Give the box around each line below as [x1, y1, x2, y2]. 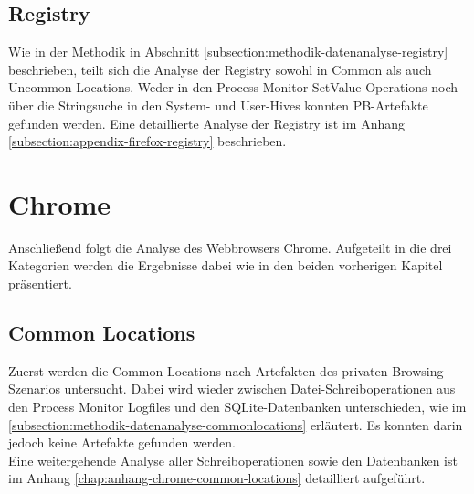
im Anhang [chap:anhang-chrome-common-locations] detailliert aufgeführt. [8, 468, 426, 488]
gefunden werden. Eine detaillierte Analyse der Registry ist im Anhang [8, 113, 406, 132]
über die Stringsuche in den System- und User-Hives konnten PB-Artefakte [8, 95, 428, 114]
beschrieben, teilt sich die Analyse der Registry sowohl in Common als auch [8, 59, 432, 79]
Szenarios [8, 379, 60, 398]
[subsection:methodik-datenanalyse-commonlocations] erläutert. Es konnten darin [8, 415, 463, 434]
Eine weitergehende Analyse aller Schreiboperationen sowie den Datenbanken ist [8, 450, 458, 469]
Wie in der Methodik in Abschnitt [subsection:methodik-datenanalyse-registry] [8, 42, 448, 61]
